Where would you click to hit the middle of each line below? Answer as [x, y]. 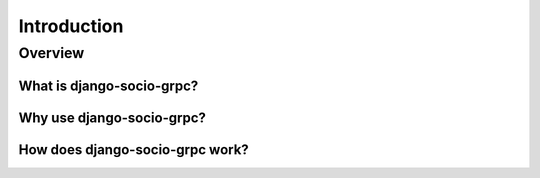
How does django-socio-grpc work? [133, 149]
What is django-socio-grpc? [108, 85]
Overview [51, 53]
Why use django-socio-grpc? [112, 117]
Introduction [71, 26]
